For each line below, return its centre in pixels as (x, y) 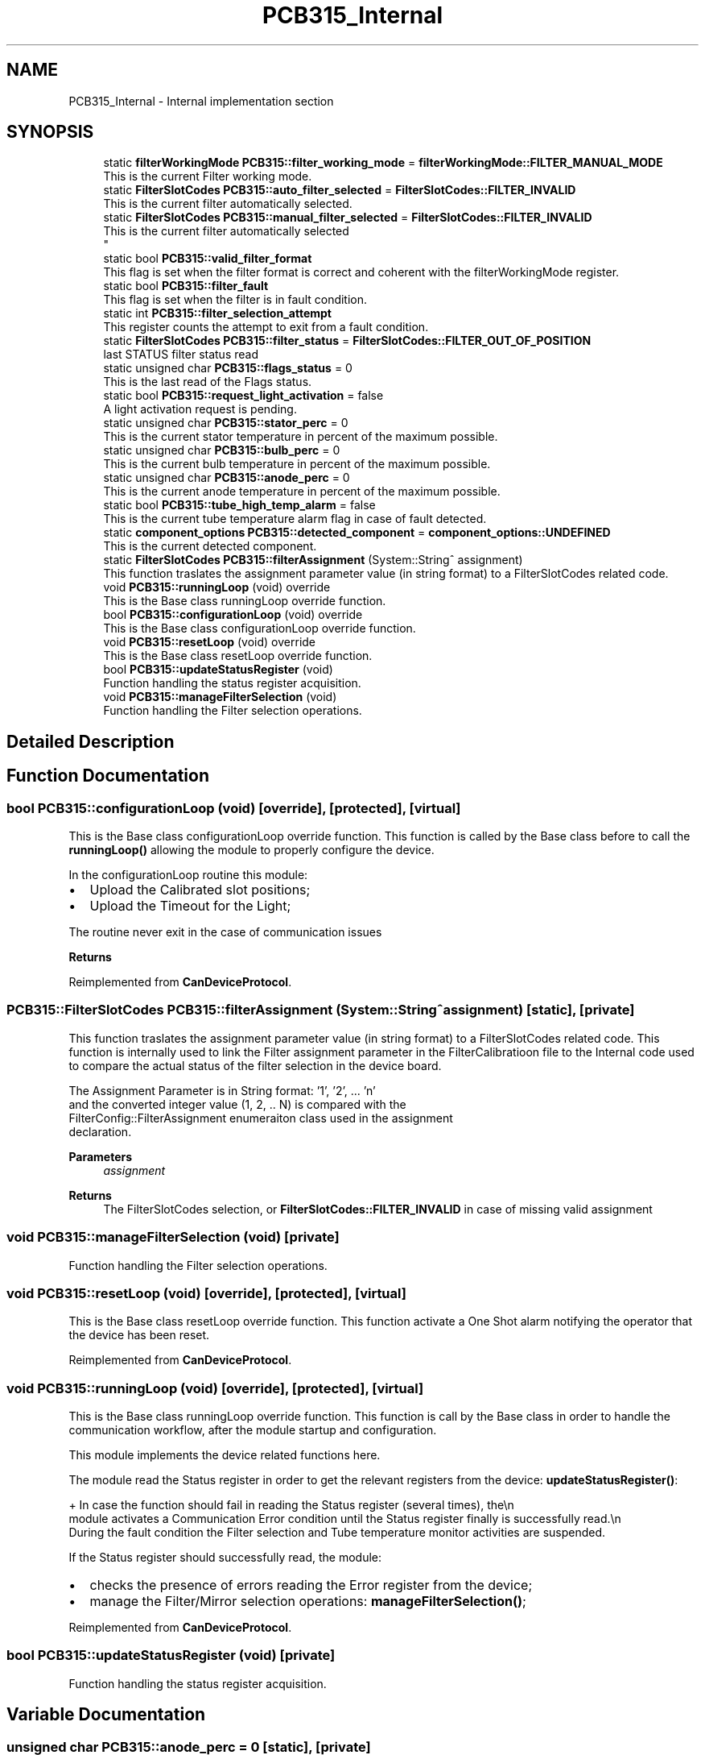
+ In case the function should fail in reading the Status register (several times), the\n (291, 1505)
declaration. (100, 1131)
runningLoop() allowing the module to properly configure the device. (251, 850)
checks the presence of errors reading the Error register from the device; (311, 1585)
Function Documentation (108, 776)
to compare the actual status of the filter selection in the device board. (255, 1065)
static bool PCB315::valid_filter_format (208, 259)
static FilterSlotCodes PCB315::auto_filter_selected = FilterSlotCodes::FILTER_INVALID (340, 190)
